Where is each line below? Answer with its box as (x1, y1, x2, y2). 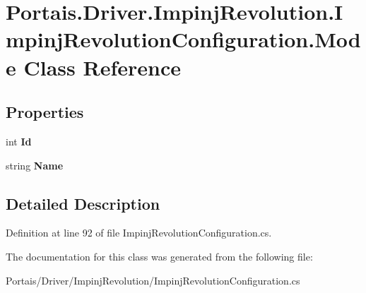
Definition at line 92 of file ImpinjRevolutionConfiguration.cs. (6, 225, 272, 240)
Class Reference (23, 52, 181, 81)
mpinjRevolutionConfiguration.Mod (6, 25, 361, 54)
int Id (6, 133, 32, 148)
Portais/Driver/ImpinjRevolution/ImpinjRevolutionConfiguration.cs (6, 273, 300, 287)
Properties (6, 101, 84, 123)
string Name (6, 157, 64, 172)
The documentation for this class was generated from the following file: (6, 249, 313, 263)
